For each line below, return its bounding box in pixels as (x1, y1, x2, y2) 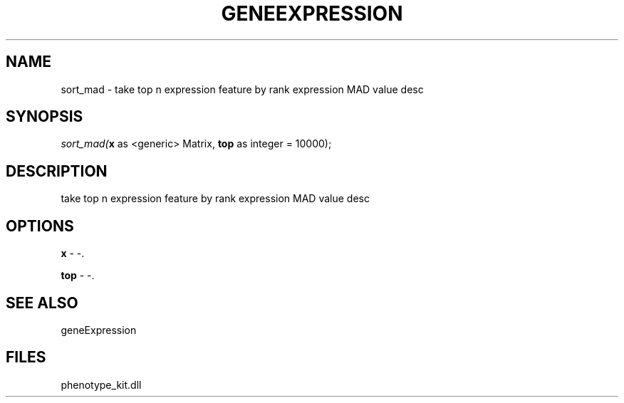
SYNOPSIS (6, 108, 83, 126)
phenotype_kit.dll (61, 378, 142, 391)
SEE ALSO (6, 293, 78, 312)
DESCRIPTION (6, 162, 108, 180)
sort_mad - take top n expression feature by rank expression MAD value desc (61, 83, 424, 95)
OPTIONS (6, 216, 74, 235)
